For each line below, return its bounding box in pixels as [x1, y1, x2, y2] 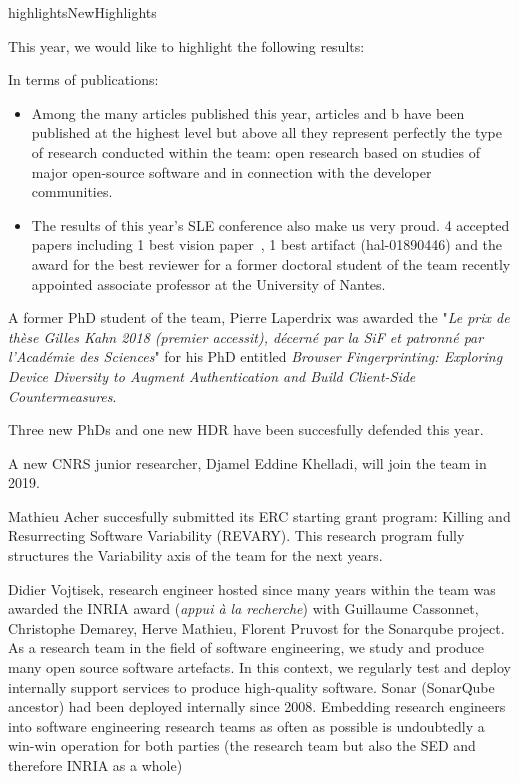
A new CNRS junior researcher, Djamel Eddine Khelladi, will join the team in [8, 452, 487, 473]
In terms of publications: [8, 69, 159, 90]
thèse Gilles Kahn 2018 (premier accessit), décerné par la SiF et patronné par [8, 326, 484, 347]
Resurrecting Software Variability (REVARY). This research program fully [8, 525, 465, 546]
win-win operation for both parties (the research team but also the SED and [8, 735, 476, 756]
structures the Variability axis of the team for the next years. [8, 545, 383, 566]
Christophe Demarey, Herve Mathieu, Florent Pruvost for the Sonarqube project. [8, 617, 505, 638]
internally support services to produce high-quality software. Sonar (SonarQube [8, 676, 495, 697]
